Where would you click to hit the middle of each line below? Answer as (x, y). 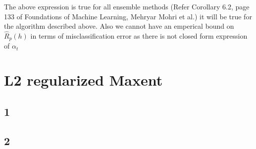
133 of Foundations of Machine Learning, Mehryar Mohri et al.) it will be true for (128, 16)
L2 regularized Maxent (83, 80)
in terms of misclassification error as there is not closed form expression (139, 36)
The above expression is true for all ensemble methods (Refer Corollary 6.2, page (127, 6)
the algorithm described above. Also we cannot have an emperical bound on (119, 26)
